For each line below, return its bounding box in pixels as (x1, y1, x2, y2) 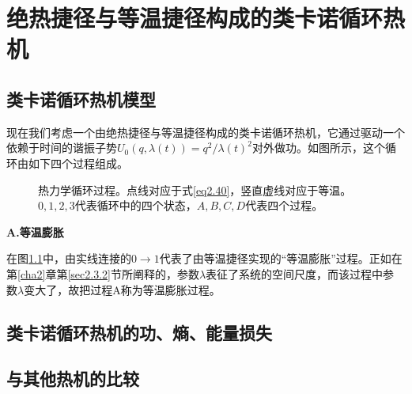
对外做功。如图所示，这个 (251, 139, 385, 156)
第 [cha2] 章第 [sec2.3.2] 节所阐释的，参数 (6, 265, 199, 282)
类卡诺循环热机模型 (6, 86, 156, 111)
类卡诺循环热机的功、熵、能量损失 (6, 320, 272, 344)
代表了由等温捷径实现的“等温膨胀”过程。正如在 (159, 250, 403, 267)
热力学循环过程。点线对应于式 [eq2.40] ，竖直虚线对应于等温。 (38, 181, 352, 198)
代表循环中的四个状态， (74, 197, 197, 214)
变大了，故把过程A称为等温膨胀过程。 (24, 281, 221, 297)
